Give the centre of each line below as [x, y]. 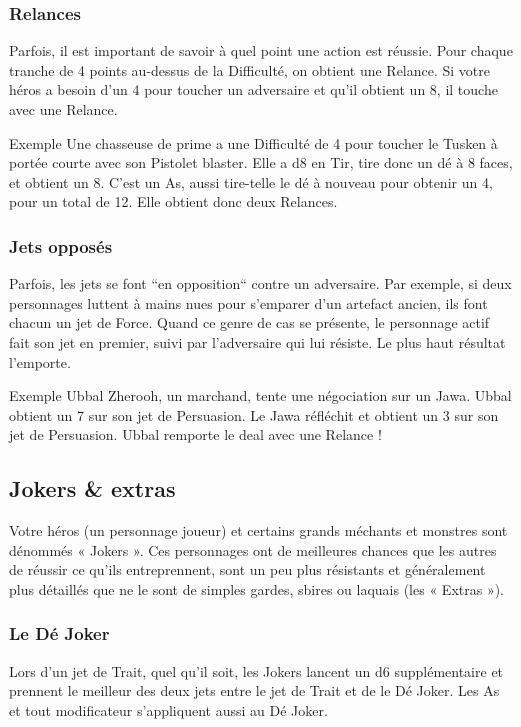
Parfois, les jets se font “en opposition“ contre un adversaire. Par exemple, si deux [260, 283]
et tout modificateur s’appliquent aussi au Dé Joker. [168, 709]
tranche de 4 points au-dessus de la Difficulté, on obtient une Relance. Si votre [250, 69]
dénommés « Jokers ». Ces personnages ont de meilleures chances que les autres [253, 549]
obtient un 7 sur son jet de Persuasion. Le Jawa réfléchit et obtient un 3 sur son [254, 414]
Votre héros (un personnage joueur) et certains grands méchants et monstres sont [258, 530]
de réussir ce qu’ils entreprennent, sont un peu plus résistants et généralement [247, 569]
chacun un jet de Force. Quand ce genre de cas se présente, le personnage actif [249, 322]
